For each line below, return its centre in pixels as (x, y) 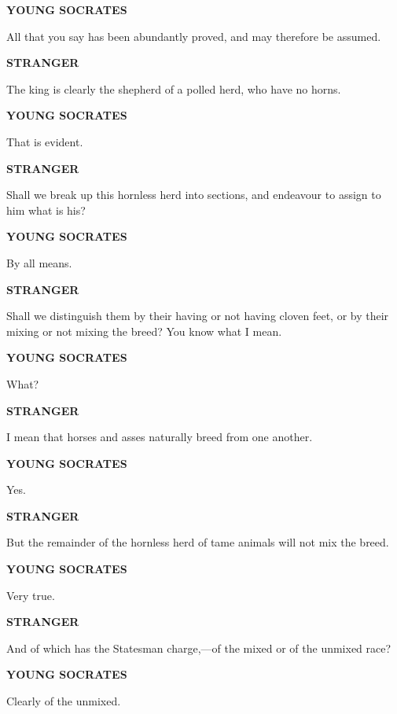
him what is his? (46, 210)
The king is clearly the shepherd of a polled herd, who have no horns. (174, 88)
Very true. (31, 595)
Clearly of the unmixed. (64, 701)
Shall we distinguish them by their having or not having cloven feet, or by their (198, 316)
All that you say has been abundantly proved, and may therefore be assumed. (194, 36)
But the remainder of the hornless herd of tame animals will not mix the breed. (198, 542)
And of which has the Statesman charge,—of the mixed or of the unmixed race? (199, 648)
